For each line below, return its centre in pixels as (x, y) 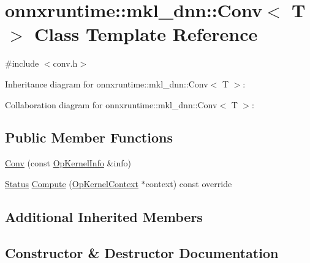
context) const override (189, 183)
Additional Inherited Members (104, 216)
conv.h (65, 63)
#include (22, 63)
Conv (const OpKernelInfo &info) (68, 163)
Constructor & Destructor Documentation (142, 252)
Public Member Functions (89, 137)
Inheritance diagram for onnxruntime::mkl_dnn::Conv (107, 83)
